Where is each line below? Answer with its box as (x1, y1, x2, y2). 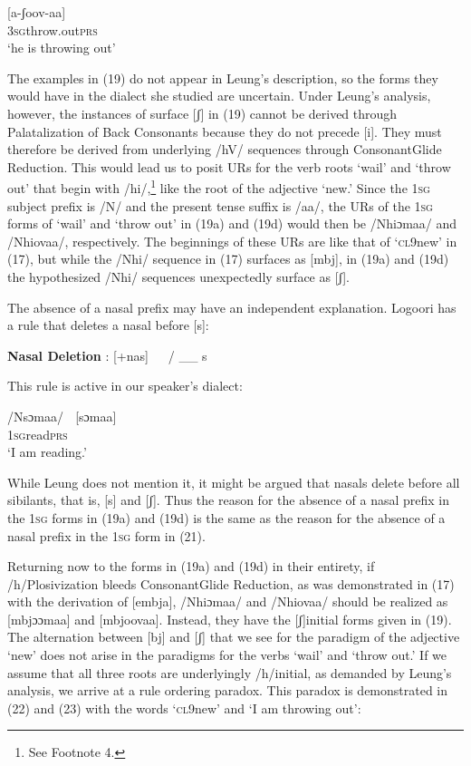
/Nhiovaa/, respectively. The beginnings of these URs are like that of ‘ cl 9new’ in (7, 231, 457, 250)
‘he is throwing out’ (7, 38, 116, 57)
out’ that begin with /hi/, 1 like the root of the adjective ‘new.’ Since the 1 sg (7, 176, 430, 197)
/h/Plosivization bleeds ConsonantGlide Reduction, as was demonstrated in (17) (7, 574, 455, 593)
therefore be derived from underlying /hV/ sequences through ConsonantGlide (7, 140, 442, 159)
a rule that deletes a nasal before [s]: (7, 315, 209, 335)
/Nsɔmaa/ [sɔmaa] (7, 406, 117, 425)
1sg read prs (7, 424, 68, 443)
